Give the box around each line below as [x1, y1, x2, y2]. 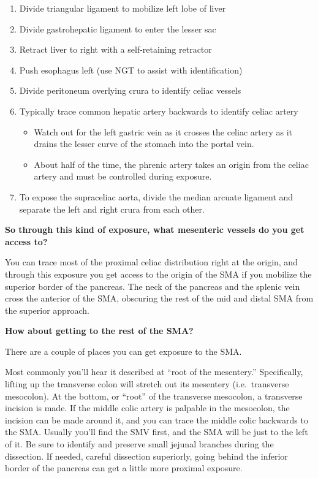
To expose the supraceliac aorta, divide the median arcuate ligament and [19, 190, 293, 203]
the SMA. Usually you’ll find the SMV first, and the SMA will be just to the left [5, 425, 308, 438]
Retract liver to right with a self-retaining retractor [19, 43, 212, 56]
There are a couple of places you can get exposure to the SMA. [5, 344, 242, 357]
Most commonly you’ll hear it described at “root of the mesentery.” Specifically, [5, 365, 303, 378]
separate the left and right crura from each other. [19, 202, 205, 215]
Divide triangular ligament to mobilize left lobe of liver [19, 2, 226, 14]
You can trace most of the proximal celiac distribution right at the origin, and [5, 256, 298, 268]
